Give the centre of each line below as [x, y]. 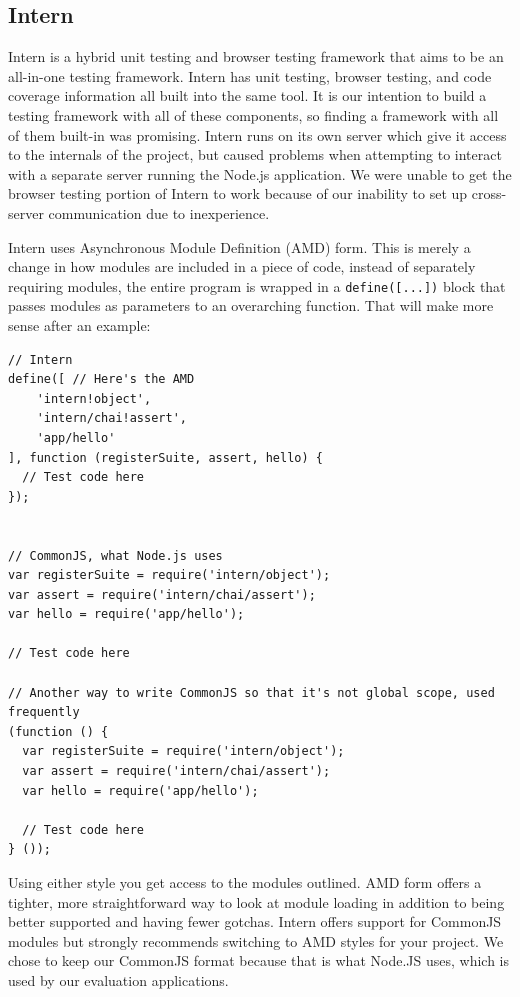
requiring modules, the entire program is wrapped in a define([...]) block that [257, 285]
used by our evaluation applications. [118, 979]
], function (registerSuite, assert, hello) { [165, 457]
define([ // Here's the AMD [101, 379]
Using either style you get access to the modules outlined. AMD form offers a [245, 882]
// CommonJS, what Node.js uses [115, 555]
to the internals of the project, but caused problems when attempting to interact [255, 154]
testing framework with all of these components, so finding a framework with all [253, 114]
